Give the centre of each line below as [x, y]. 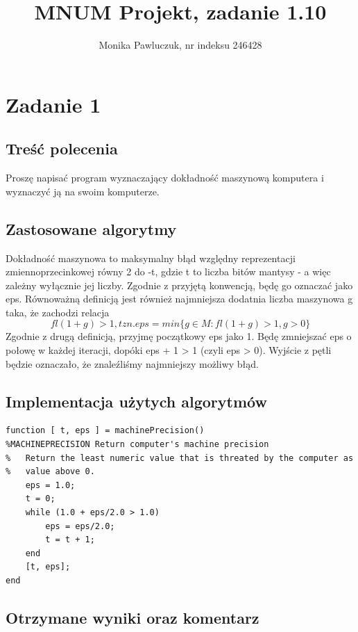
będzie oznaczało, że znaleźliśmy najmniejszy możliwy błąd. [132, 363]
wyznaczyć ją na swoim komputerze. [83, 191]
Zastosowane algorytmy [91, 228]
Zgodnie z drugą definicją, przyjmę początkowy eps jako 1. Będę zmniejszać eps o [179, 336]
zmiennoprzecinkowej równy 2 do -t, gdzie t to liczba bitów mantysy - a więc [168, 272]
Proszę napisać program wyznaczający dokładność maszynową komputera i [165, 178]
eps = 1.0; [50, 485]
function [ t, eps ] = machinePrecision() [105, 431]
